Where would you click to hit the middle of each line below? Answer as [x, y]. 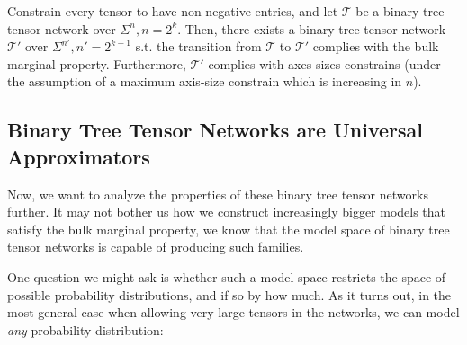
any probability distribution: [85, 329]
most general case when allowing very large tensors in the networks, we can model [233, 312]
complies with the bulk [376, 46]
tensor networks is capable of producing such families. [156, 247]
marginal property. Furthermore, [97, 63]
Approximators [79, 156]
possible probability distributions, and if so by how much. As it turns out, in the [229, 294]
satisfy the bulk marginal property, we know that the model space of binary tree [229, 229]
